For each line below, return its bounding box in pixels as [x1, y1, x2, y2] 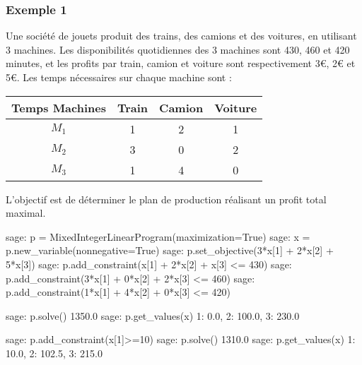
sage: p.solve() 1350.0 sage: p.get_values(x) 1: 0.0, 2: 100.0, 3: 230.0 [6, 308, 300, 323]
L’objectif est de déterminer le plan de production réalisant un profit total [6, 191, 327, 206]
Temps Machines [11, 99, 106, 116]
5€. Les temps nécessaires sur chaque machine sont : [6, 70, 232, 84]
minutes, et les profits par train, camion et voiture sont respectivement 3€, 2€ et [6, 56, 356, 71]
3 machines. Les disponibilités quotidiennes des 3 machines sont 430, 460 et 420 [6, 42, 350, 56]
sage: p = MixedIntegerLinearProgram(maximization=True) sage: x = [6, 229, 310, 244]
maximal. [6, 205, 46, 220]
